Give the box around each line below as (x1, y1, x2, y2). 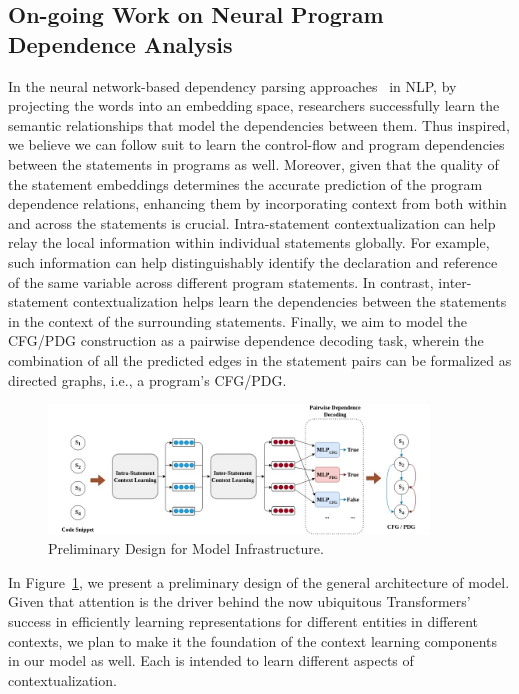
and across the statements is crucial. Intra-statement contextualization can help (8, 212, 496, 233)
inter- (438, 271, 472, 292)
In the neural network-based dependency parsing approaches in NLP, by (8, 75, 457, 96)
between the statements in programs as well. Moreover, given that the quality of (8, 153, 499, 174)
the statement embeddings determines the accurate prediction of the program (8, 173, 483, 194)
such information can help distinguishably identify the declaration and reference (8, 251, 498, 272)
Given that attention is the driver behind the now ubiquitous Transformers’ (8, 591, 471, 612)
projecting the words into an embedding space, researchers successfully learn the (8, 95, 500, 116)
